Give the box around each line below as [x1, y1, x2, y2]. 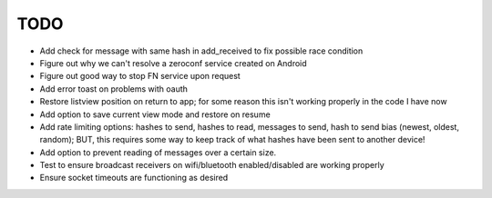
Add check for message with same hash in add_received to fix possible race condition [39, 45, 364, 56]
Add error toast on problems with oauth [39, 83, 189, 94]
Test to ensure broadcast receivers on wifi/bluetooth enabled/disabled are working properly [39, 160, 384, 171]
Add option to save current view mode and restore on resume [39, 109, 271, 120]
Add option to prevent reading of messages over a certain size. [39, 146, 277, 158]
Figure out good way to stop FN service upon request [39, 71, 241, 82]
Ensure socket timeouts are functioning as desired [39, 173, 229, 183]
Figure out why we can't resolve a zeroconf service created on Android [39, 57, 307, 68]
